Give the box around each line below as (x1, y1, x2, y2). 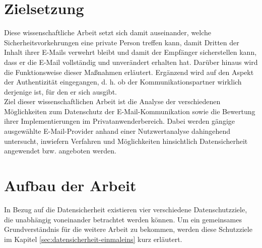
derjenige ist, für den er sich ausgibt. (4, 86, 117, 97)
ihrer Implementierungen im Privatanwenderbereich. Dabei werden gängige (4, 116, 235, 126)
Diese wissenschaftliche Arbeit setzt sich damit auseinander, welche (4, 27, 212, 38)
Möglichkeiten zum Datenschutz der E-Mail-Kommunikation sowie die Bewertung (4, 106, 255, 116)
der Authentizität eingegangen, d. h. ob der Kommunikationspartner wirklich (4, 76, 242, 87)
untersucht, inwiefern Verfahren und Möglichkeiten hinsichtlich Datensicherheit (4, 135, 248, 146)
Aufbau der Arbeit (4, 175, 137, 196)
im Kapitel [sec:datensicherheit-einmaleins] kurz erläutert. (4, 233, 182, 244)
